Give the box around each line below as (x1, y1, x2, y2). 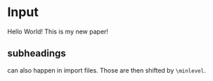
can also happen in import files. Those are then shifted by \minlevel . (7, 66, 206, 74)
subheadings (7, 47, 67, 59)
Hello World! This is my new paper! (7, 27, 109, 36)
